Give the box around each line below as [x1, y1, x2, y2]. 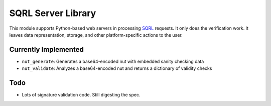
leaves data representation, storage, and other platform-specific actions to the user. [9, 32, 183, 38]
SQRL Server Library [9, 8, 96, 19]
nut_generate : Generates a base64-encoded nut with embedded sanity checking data [22, 58, 204, 64]
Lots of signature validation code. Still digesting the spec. [22, 92, 141, 98]
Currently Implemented [9, 45, 84, 54]
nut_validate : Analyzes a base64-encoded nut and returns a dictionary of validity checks [22, 65, 212, 71]
